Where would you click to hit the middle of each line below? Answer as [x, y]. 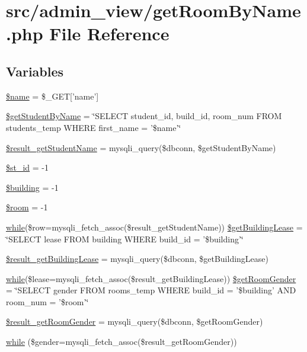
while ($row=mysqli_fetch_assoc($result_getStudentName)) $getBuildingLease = [154, 227]
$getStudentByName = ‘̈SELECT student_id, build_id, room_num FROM [144, 116]
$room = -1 [27, 207]
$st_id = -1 [28, 167]
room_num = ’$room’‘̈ [47, 301]
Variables [35, 71]
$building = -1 [32, 187]
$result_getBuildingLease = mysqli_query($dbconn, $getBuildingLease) [137, 259]
